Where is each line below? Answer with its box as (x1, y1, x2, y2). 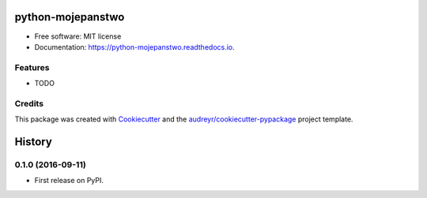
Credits (14, 98, 43, 109)
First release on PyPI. (34, 176, 104, 185)
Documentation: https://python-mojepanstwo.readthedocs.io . (34, 42, 235, 51)
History (14, 135, 53, 148)
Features (14, 62, 50, 73)
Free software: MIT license (34, 32, 122, 41)
